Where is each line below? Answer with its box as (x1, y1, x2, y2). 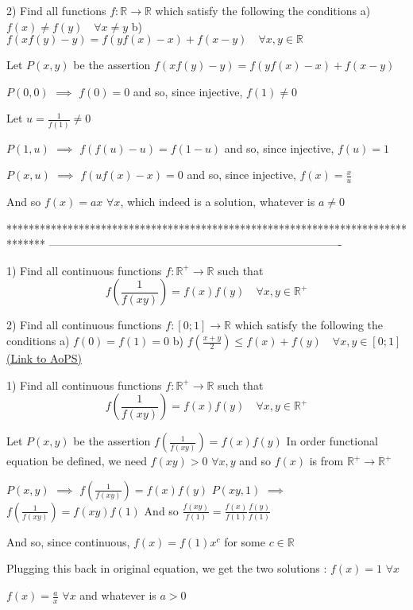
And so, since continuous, (6, 533, 130, 550)
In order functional (286, 433, 378, 449)
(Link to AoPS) (6, 350, 82, 367)
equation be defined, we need (6, 453, 147, 469)
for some (224, 533, 265, 550)
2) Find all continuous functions (6, 317, 162, 333)
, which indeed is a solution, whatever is (120, 193, 315, 210)
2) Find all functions (6, 2, 106, 18)
